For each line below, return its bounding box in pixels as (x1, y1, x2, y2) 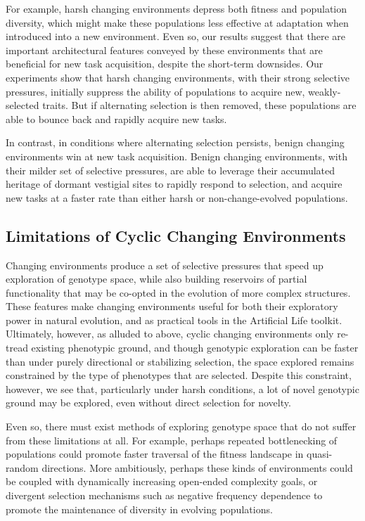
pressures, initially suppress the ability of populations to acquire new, (6, 84, 305, 98)
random (6, 460, 39, 475)
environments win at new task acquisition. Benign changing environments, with (6, 148, 347, 163)
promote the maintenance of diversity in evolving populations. (6, 501, 273, 516)
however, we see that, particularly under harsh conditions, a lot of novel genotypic (6, 381, 359, 396)
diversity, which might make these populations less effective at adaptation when (6, 15, 349, 30)
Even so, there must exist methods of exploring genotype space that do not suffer (6, 419, 357, 434)
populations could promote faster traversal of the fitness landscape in (6, 446, 304, 461)
